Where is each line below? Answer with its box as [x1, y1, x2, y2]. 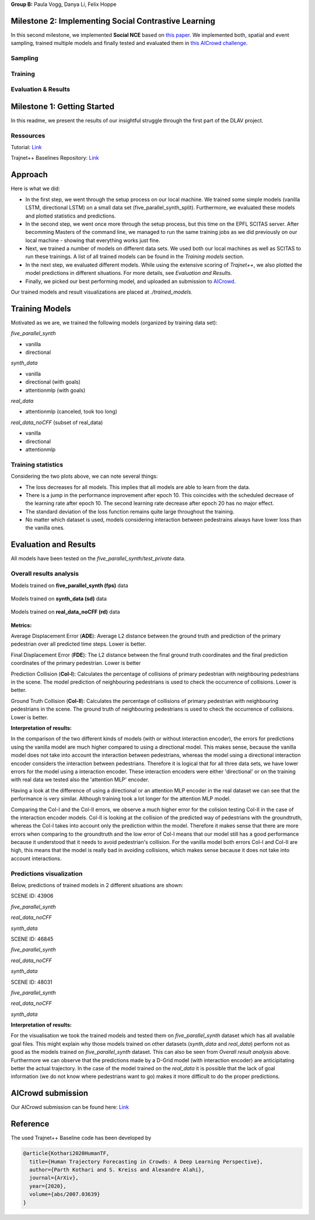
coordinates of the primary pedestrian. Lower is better [10, 660, 141, 667]
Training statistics [10, 460, 64, 468]
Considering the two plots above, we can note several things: [10, 473, 158, 480]
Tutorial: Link [10, 144, 42, 151]
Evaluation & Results [10, 85, 70, 94]
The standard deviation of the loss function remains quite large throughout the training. [25, 508, 235, 515]
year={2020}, [29, 1183, 66, 1190]
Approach [10, 170, 48, 180]
